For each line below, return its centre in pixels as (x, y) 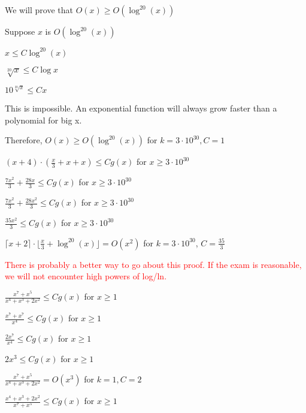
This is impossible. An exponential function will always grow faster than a (141, 108)
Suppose (20, 31)
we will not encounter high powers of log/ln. (86, 276)
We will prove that (39, 10)
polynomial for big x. (43, 120)
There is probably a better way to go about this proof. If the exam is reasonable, (153, 264)
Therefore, (24, 140)
